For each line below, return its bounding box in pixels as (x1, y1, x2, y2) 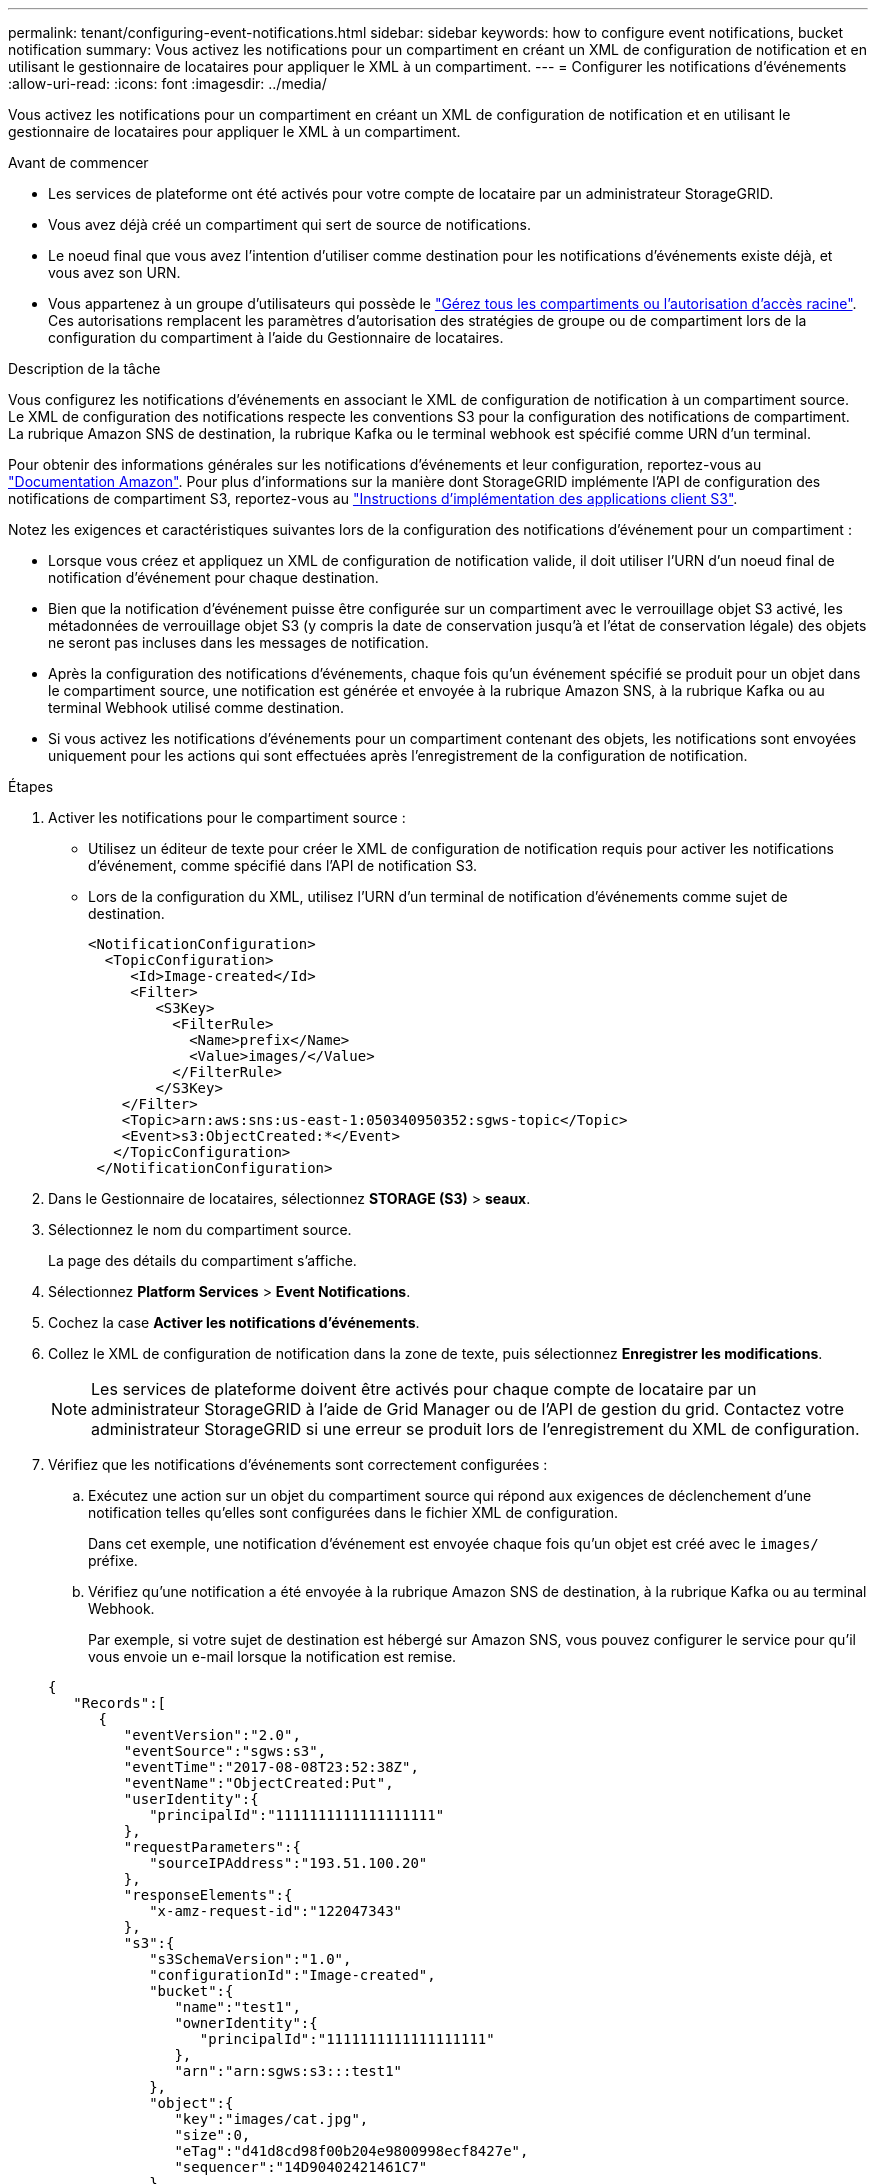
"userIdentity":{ (123, 1791, 259, 1807)
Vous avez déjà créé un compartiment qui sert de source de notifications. (48, 216, 531, 233)
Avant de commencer (8, 154, 149, 171)
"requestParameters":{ (123, 1839, 301, 1855)
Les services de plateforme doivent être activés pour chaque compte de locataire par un (91, 1379, 757, 1399)
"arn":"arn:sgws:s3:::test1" (174, 2063, 403, 2079)
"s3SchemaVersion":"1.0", (149, 1951, 352, 1967)
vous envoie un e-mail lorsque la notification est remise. (88, 1648, 457, 1665)
